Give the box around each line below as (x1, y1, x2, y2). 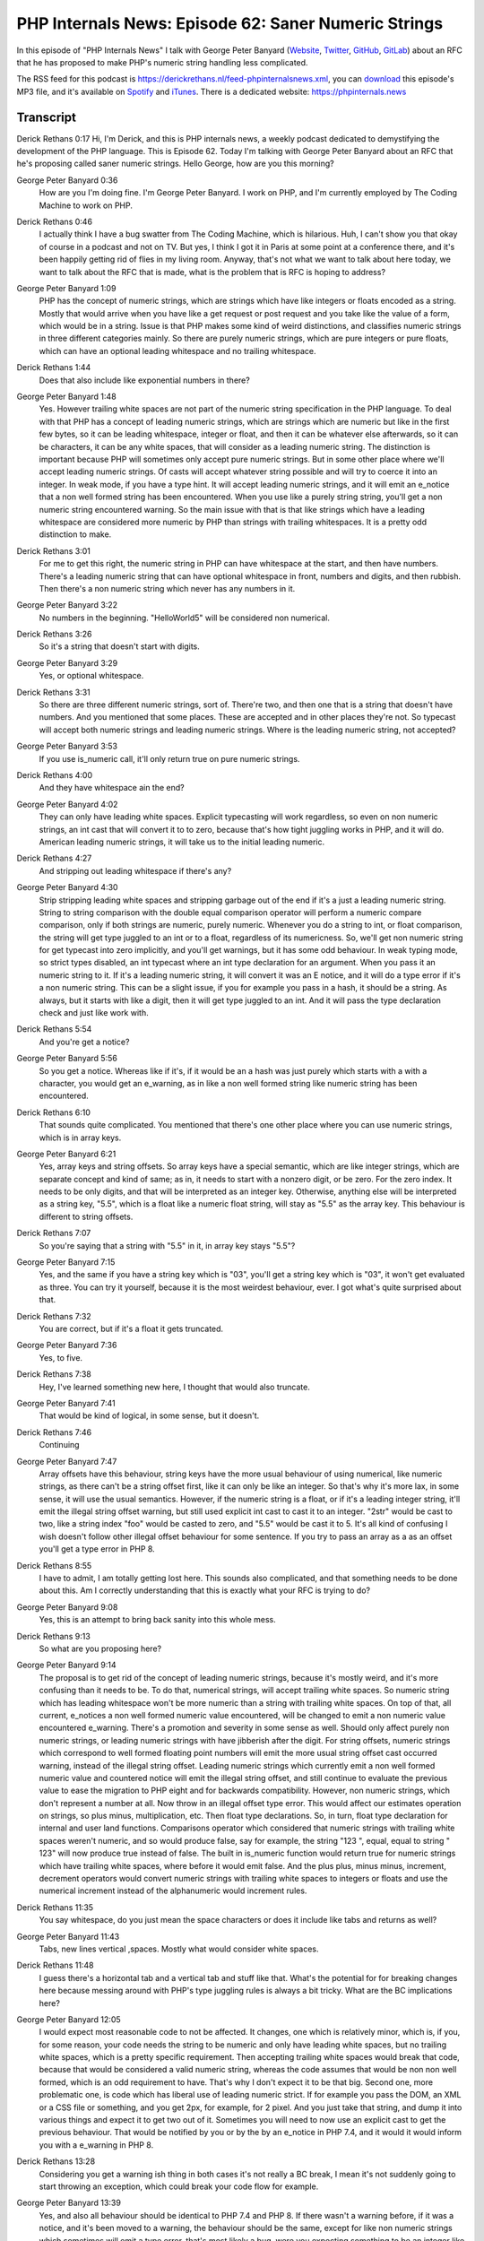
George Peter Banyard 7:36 (16, 1340, 117, 1351)
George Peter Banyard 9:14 (16, 1659, 117, 1671)
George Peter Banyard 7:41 (16, 1397, 116, 1408)
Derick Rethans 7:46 (16, 1426, 92, 1438)
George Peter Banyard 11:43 (16, 1931, 120, 1942)
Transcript (16, 109, 76, 125)
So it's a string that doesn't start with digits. (39, 641, 201, 652)
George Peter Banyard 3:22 (16, 600, 118, 610)
